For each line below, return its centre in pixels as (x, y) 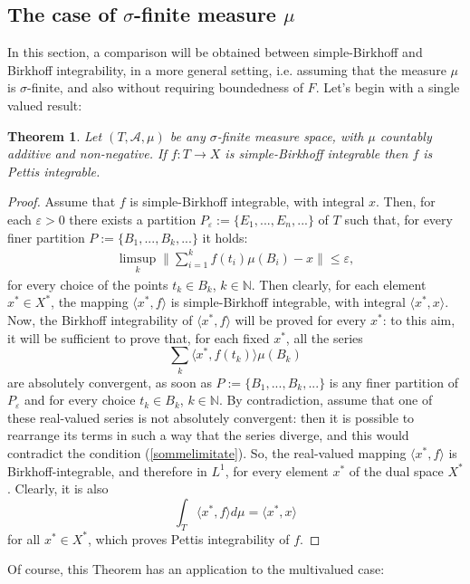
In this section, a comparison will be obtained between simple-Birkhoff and (215, 52)
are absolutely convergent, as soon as (110, 382)
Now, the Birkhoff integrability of (100, 320)
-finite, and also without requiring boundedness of (165, 87)
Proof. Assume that (62, 201)
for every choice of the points (88, 284)
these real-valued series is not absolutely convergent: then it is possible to (211, 417)
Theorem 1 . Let (55, 135)
